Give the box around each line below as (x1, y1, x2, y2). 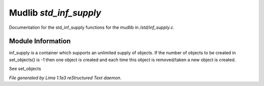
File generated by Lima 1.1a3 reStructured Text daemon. (9, 75, 122, 81)
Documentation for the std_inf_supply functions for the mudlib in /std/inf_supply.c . (9, 24, 175, 30)
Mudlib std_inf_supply (9, 7, 101, 18)
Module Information (9, 37, 71, 45)
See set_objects (9, 66, 42, 72)
